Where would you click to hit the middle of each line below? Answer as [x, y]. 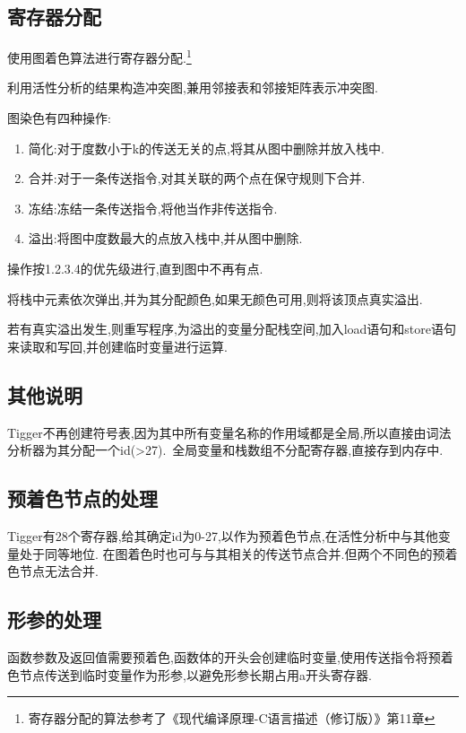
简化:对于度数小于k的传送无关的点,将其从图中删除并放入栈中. [206, 148]
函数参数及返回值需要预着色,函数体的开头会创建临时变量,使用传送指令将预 [224, 656]
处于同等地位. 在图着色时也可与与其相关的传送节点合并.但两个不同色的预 [232, 553]
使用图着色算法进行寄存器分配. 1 [99, 56]
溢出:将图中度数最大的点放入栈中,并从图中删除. [165, 238]
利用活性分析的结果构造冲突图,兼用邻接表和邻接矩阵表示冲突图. [193, 87]
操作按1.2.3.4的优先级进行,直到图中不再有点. [135, 269]
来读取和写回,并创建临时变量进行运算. [117, 346]
